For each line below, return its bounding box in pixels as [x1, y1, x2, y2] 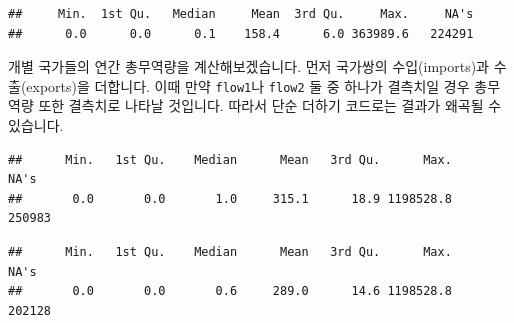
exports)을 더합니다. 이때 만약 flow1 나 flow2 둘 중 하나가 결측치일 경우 [26, 75, 470, 96]
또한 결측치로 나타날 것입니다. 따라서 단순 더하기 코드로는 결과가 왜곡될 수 [38, 95, 502, 116]
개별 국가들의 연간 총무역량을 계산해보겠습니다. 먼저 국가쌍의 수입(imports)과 [8, 56, 489, 77]
